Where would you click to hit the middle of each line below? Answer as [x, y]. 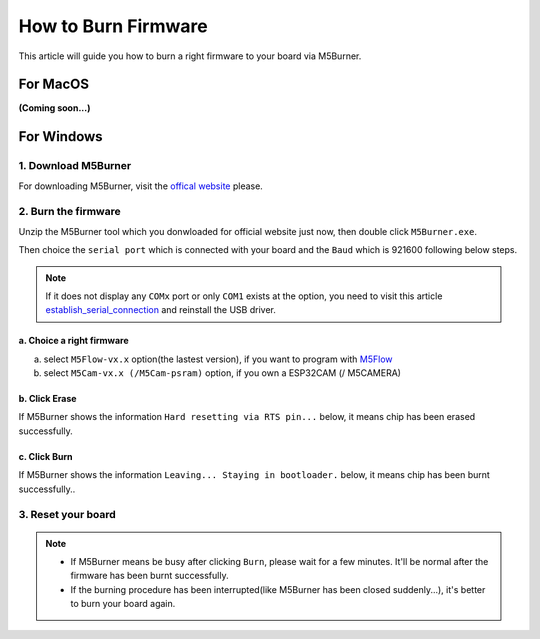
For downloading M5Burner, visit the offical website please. [141, 186]
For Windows [61, 136]
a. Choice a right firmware [73, 341]
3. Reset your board [67, 515]
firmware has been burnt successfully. [149, 576]
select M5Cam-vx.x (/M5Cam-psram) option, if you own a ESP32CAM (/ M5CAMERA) [222, 373]
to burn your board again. [123, 604]
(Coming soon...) [54, 108]
